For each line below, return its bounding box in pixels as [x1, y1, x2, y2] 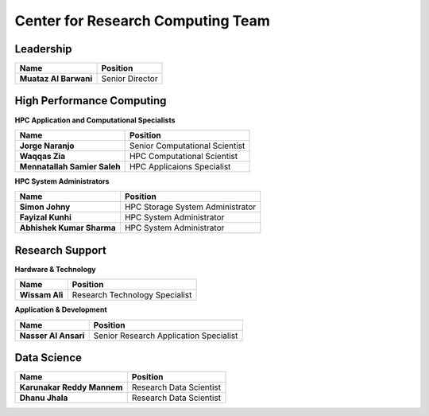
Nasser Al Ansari [19, 330, 85, 341]
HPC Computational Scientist [129, 150, 238, 161]
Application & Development [14, 305, 107, 314]
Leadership [14, 42, 72, 56]
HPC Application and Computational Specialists [14, 115, 176, 125]
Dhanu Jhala [19, 392, 68, 403]
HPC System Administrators [14, 176, 110, 186]
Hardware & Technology [14, 264, 97, 274]
